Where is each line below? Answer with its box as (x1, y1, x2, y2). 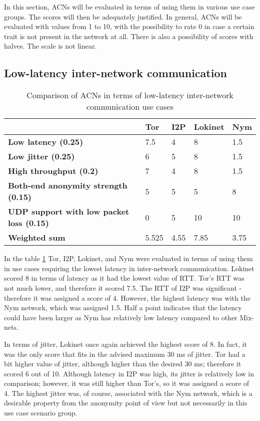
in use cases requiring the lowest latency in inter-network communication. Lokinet (4, 263, 254, 273)
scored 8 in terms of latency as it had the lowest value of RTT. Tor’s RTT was (4, 273, 244, 283)
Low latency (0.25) (8, 136, 83, 148)
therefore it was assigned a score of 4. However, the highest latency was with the (4, 292, 250, 303)
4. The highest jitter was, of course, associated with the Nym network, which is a (4, 387, 252, 398)
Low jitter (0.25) (8, 150, 75, 162)
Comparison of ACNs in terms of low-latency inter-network (26, 89, 233, 101)
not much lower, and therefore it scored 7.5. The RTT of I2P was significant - (4, 282, 242, 293)
